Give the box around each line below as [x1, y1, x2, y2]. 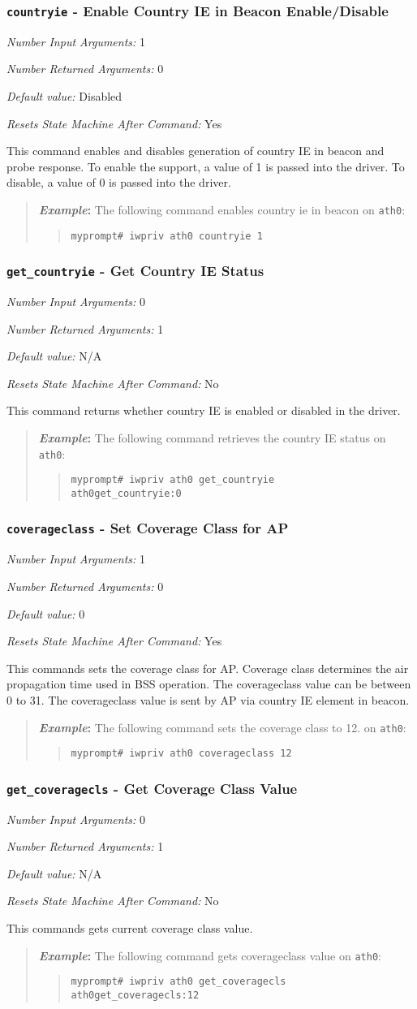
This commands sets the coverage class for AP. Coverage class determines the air [6, 659, 409, 676]
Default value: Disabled [6, 87, 123, 104]
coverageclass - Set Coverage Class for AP [6, 518, 289, 538]
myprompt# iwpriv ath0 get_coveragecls [71, 976, 286, 988]
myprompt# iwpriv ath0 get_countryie [71, 474, 275, 486]
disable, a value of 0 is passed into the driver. [6, 174, 231, 191]
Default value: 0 [6, 605, 85, 622]
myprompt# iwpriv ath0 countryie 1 [71, 230, 263, 242]
